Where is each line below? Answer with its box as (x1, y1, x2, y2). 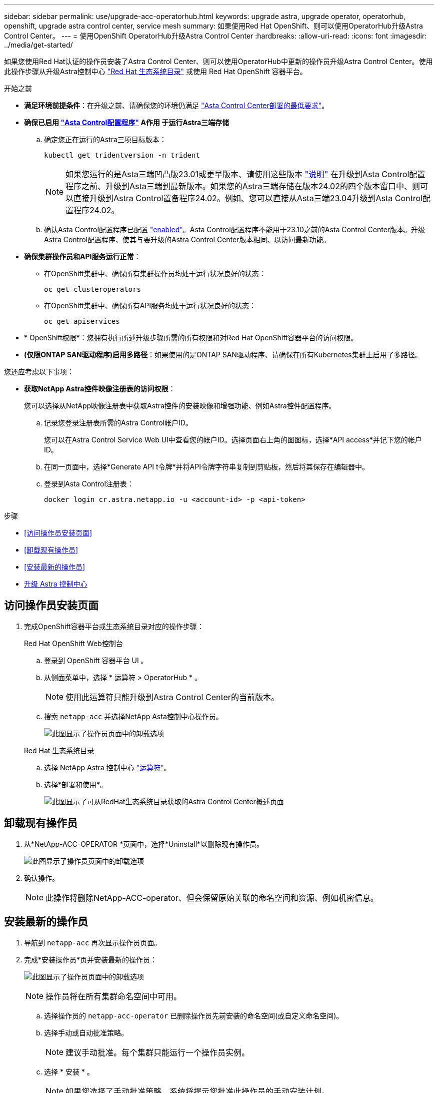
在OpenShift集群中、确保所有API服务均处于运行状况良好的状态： (44, 301, 256, 310)
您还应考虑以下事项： (4, 367, 74, 376)
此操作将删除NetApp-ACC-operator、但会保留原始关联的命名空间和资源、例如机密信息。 (45, 892, 378, 903)
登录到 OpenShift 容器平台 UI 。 (44, 656, 148, 665)
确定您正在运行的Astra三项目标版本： (44, 135, 166, 144)
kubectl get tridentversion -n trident (44, 151, 200, 159)
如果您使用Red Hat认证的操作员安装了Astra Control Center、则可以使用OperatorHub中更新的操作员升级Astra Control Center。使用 (4, 57, 433, 66)
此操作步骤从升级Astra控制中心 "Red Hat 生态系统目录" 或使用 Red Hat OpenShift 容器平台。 (4, 67, 307, 76)
